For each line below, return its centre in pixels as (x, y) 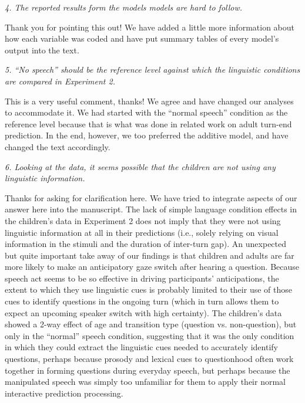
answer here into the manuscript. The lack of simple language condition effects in (151, 209)
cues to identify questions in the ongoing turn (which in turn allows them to (142, 301)
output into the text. (42, 50)
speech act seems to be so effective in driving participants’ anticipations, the (142, 278)
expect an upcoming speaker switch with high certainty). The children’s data (143, 312)
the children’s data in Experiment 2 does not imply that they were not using (143, 220)
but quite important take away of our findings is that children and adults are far (150, 255)
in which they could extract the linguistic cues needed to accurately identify (141, 347)
